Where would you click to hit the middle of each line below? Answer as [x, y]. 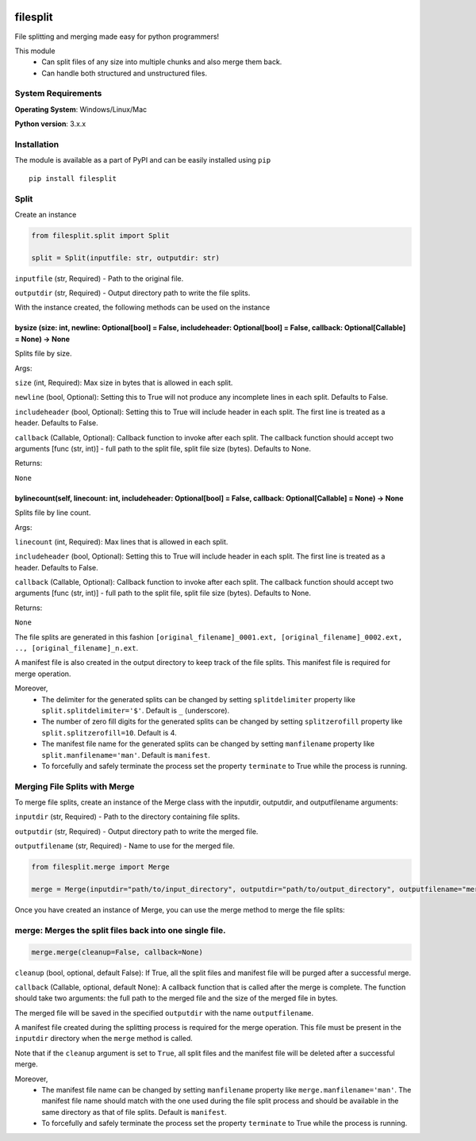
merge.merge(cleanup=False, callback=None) [117, 952]
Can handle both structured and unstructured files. [125, 73]
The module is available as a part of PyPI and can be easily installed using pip [143, 160]
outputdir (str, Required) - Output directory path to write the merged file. [136, 831]
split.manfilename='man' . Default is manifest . [126, 755]
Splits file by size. [43, 354]
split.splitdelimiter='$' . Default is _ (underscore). [136, 710]
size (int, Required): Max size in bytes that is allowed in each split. [124, 382]
